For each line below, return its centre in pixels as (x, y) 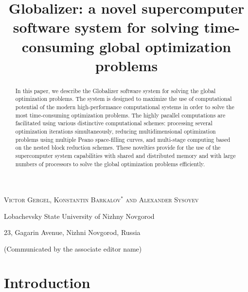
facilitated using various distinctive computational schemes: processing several (114, 123)
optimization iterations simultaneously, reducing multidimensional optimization (115, 131)
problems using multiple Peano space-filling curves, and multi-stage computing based (123, 139)
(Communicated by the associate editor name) (73, 249)
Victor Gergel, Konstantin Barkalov (62, 200)
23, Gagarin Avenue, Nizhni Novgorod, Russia (72, 232)
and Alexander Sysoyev (162, 200)
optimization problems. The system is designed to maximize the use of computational (124, 99)
